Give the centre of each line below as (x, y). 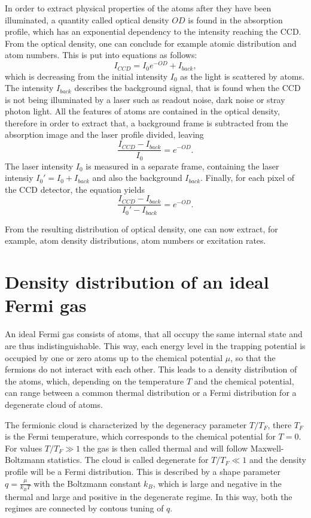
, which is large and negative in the (217, 483)
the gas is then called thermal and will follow (165, 448)
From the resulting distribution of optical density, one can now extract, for (141, 228)
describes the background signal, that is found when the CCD (187, 88)
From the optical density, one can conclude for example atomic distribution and (151, 43)
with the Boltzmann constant (87, 483)
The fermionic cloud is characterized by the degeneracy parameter (126, 424)
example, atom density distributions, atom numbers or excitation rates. (135, 240)
